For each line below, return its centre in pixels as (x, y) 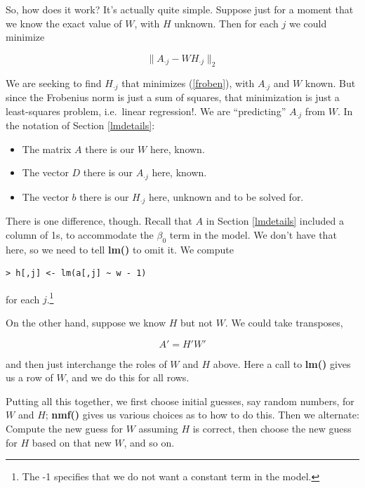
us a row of (29, 377)
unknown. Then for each (226, 23)
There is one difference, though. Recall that (99, 221)
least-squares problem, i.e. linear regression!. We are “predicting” (146, 111)
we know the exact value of (64, 23)
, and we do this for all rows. (127, 377)
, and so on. (149, 442)
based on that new (72, 442)
